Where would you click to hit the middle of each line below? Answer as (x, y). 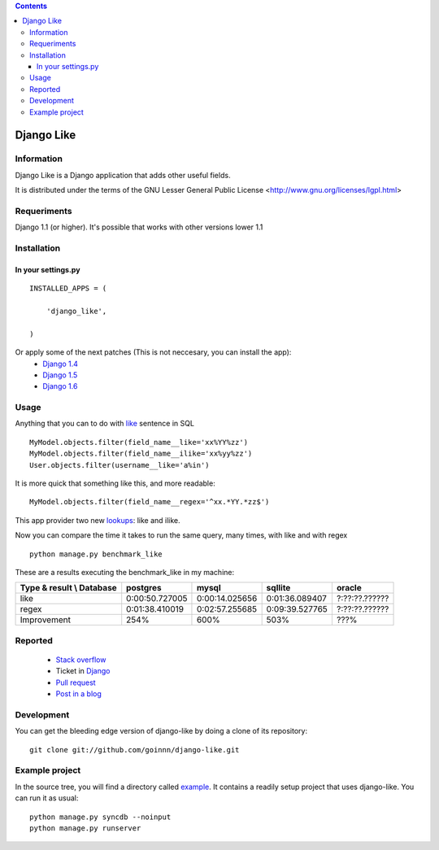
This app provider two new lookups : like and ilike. (98, 520)
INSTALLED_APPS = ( (68, 288)
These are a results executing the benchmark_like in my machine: (125, 572)
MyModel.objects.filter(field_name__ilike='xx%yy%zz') (141, 454)
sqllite (278, 588)
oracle (349, 588)
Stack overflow (81, 660)
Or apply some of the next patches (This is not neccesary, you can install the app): (153, 352)
